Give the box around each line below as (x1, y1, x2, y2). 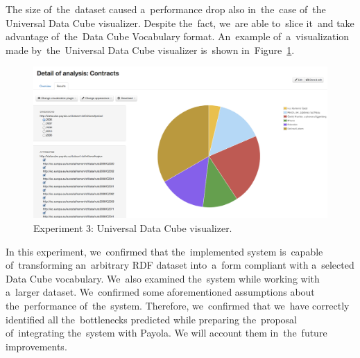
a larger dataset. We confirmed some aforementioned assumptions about (6, 285, 315, 299)
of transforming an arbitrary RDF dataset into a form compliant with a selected (6, 258, 354, 272)
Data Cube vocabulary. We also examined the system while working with (6, 271, 320, 285)
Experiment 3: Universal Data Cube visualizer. (33, 221, 232, 235)
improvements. (6, 339, 67, 353)
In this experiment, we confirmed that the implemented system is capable (6, 244, 323, 258)
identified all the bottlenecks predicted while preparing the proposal (6, 312, 297, 326)
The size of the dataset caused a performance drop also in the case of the (6, 2, 326, 16)
